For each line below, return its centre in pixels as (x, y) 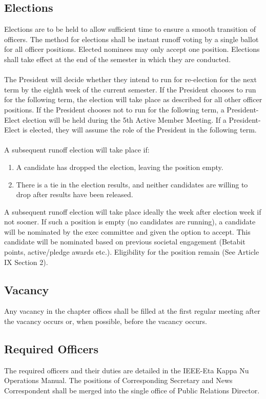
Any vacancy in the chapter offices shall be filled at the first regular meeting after (132, 311)
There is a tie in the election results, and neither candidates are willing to (132, 184)
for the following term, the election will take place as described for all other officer (133, 99)
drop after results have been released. (75, 194)
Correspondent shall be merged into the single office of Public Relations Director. (132, 391)
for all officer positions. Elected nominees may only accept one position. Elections (132, 49)
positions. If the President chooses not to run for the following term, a (114, 109)
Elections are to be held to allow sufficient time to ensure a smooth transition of (130, 29)
